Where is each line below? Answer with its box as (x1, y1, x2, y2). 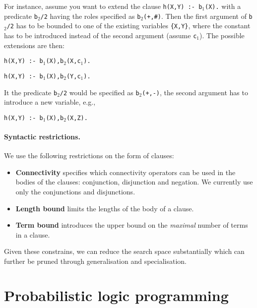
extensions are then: (4, 40, 64, 50)
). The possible (199, 30, 245, 40)
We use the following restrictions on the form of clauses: (4, 150, 174, 161)
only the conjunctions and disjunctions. (15, 186, 135, 197)
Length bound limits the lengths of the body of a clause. (15, 203, 194, 213)
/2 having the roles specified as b (40, 10, 141, 21)
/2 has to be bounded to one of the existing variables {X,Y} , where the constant (6, 20, 251, 31)
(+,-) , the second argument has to (142, 87, 248, 97)
